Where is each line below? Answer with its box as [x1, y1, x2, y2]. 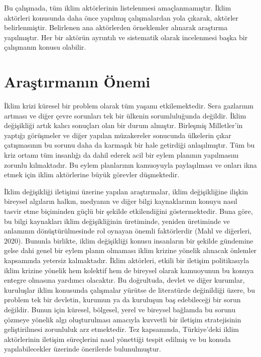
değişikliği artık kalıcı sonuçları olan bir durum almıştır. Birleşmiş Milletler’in [4, 120, 243, 131]
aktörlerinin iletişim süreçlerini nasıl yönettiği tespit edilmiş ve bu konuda [4, 333, 231, 344]
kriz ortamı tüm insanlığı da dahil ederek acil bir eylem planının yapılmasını [4, 150, 239, 160]
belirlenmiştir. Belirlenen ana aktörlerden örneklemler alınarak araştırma [4, 22, 228, 33]
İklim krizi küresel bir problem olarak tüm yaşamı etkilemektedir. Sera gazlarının [4, 100, 254, 111]
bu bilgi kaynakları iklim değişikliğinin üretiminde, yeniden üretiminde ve [4, 215, 230, 226]
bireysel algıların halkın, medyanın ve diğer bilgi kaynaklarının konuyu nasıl [4, 196, 237, 206]
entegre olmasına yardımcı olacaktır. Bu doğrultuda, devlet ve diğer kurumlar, [4, 275, 245, 285]
